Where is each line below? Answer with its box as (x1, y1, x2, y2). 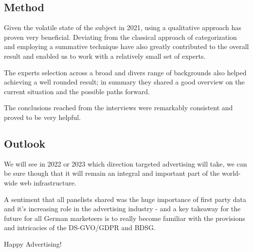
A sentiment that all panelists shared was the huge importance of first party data (4, 194, 246, 204)
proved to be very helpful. (4, 112, 81, 122)
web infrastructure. (19, 177, 76, 187)
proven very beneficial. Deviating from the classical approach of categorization (4, 32, 237, 42)
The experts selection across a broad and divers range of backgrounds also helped (4, 67, 247, 77)
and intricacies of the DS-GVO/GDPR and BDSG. (4, 222, 156, 233)
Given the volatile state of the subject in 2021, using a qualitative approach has (4, 22, 241, 33)
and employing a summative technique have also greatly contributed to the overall (4, 41, 249, 51)
